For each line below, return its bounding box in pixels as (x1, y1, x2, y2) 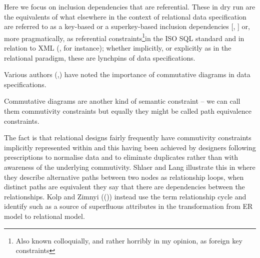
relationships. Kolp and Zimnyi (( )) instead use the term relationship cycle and (4, 191, 246, 201)
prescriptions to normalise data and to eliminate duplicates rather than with (4, 152, 238, 162)
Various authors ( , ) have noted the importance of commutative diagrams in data (4, 69, 250, 80)
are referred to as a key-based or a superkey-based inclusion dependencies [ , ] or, (4, 21, 250, 32)
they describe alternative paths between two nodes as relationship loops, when (4, 171, 244, 182)
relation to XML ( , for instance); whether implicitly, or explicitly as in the (4, 43, 231, 53)
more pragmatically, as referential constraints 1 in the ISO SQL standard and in (4, 31, 244, 43)
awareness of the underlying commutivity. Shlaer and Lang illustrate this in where (4, 161, 255, 172)
